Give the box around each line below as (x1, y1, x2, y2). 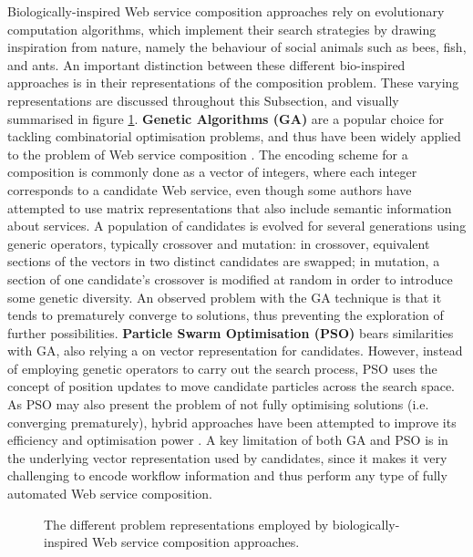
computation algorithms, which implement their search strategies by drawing (7, 19, 437, 38)
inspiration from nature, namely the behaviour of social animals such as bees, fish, (7, 37, 467, 57)
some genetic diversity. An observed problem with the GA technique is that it (7, 287, 442, 306)
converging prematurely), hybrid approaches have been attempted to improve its (7, 412, 457, 431)
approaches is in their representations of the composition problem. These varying (7, 73, 459, 92)
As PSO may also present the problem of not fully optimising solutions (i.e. (7, 395, 429, 414)
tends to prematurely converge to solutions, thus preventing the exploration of (7, 305, 444, 325)
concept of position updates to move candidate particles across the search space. (7, 376, 455, 396)
